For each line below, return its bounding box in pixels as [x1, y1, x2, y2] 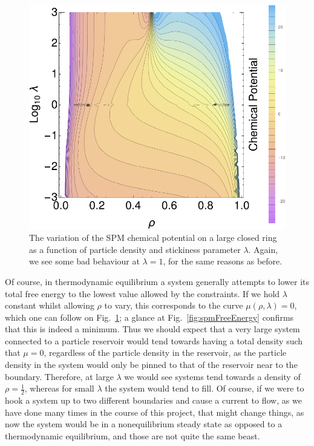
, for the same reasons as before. [163, 255, 283, 267]
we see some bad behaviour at [29, 255, 140, 267]
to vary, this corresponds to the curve [104, 299, 243, 312]
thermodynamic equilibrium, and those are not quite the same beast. [5, 429, 260, 442]
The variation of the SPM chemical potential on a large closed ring [29, 231, 277, 244]
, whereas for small [24, 382, 94, 395]
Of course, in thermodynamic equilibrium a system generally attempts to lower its [5, 275, 310, 287]
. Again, [248, 243, 278, 255]
